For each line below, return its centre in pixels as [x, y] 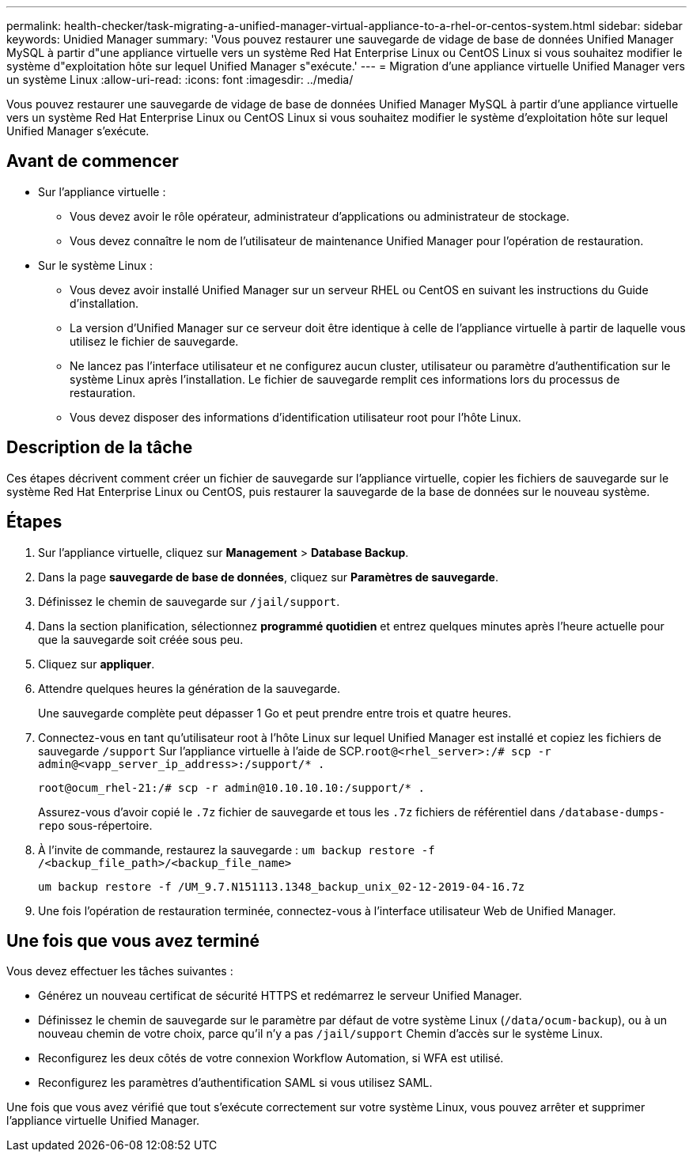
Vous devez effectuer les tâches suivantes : [120, 971]
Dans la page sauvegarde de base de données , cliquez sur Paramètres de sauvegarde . [268, 577]
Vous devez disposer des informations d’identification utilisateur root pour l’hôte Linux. [295, 417]
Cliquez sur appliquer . [97, 664]
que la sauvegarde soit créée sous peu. [141, 639]
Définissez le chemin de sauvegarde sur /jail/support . [189, 601]
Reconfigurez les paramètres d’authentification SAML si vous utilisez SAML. [235, 1083]
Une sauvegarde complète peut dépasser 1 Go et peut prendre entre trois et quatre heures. [275, 713]
